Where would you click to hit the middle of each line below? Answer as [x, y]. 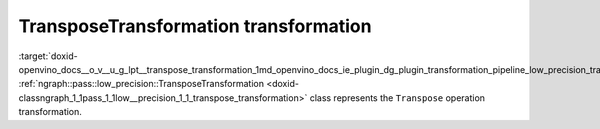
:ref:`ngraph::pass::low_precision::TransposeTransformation [141, 84]
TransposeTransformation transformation [195, 26]
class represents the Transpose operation [397, 97]
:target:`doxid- [48, 56]
